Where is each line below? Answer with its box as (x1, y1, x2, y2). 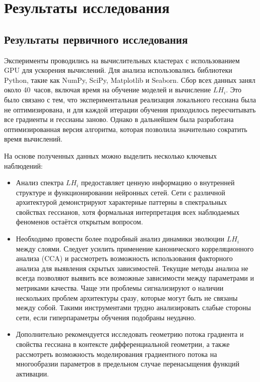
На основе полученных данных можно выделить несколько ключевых (4, 150, 217, 161)
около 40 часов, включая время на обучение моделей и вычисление (4, 84, 211, 95)
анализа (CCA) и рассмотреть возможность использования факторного (16, 253, 233, 264)
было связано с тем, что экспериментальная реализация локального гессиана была (4, 94, 256, 104)
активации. (16, 368, 49, 378)
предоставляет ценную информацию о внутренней (81, 177, 235, 188)
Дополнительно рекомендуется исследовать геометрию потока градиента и (16, 329, 244, 339)
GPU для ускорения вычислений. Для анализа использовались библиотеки (4, 65, 232, 75)
